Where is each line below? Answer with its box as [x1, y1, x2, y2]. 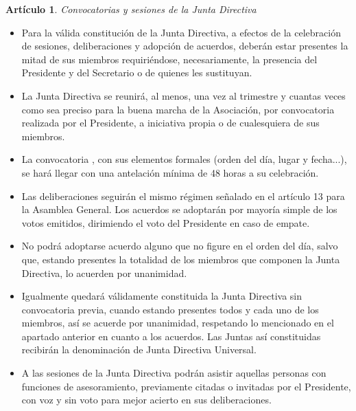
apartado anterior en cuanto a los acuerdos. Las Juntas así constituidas [21, 329, 321, 343]
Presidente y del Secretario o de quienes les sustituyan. [21, 65, 252, 80]
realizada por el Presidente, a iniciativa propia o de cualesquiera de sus [21, 115, 320, 130]
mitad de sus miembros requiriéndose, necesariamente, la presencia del [21, 52, 318, 66]
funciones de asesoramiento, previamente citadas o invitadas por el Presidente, [21, 379, 351, 393]
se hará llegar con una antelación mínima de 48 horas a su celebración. [21, 165, 319, 179]
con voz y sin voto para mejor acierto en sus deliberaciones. [21, 392, 272, 407]
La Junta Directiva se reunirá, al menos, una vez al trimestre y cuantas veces [21, 88, 346, 102]
